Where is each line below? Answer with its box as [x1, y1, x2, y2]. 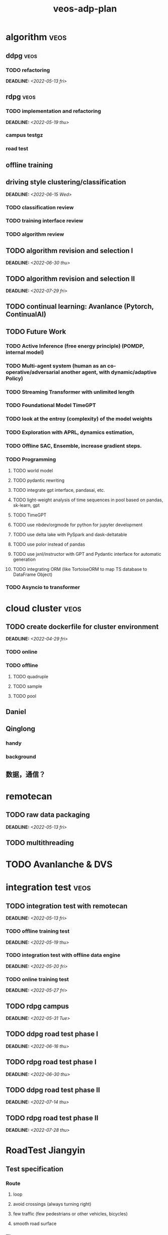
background [6, 753, 37, 760]
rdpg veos [6, 93, 36, 101]
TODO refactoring [6, 67, 50, 74]
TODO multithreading [6, 838, 74, 847]
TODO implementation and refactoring [6, 108, 101, 115]
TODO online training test [6, 976, 69, 983]
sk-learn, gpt [13, 502, 40, 508]
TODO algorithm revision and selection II [6, 274, 135, 283]
